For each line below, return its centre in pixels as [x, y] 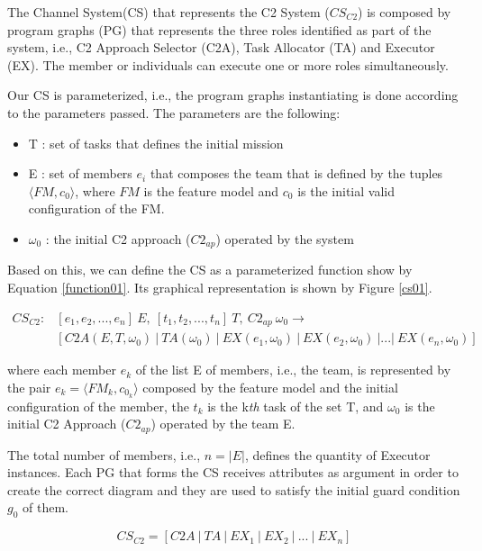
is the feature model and [211, 190]
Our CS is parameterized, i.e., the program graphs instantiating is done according [233, 95]
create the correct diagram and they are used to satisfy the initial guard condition [234, 489]
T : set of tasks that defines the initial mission [156, 143]
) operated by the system [285, 238]
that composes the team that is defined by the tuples [296, 173]
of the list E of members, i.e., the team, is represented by [293, 370]
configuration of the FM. [96, 208]
